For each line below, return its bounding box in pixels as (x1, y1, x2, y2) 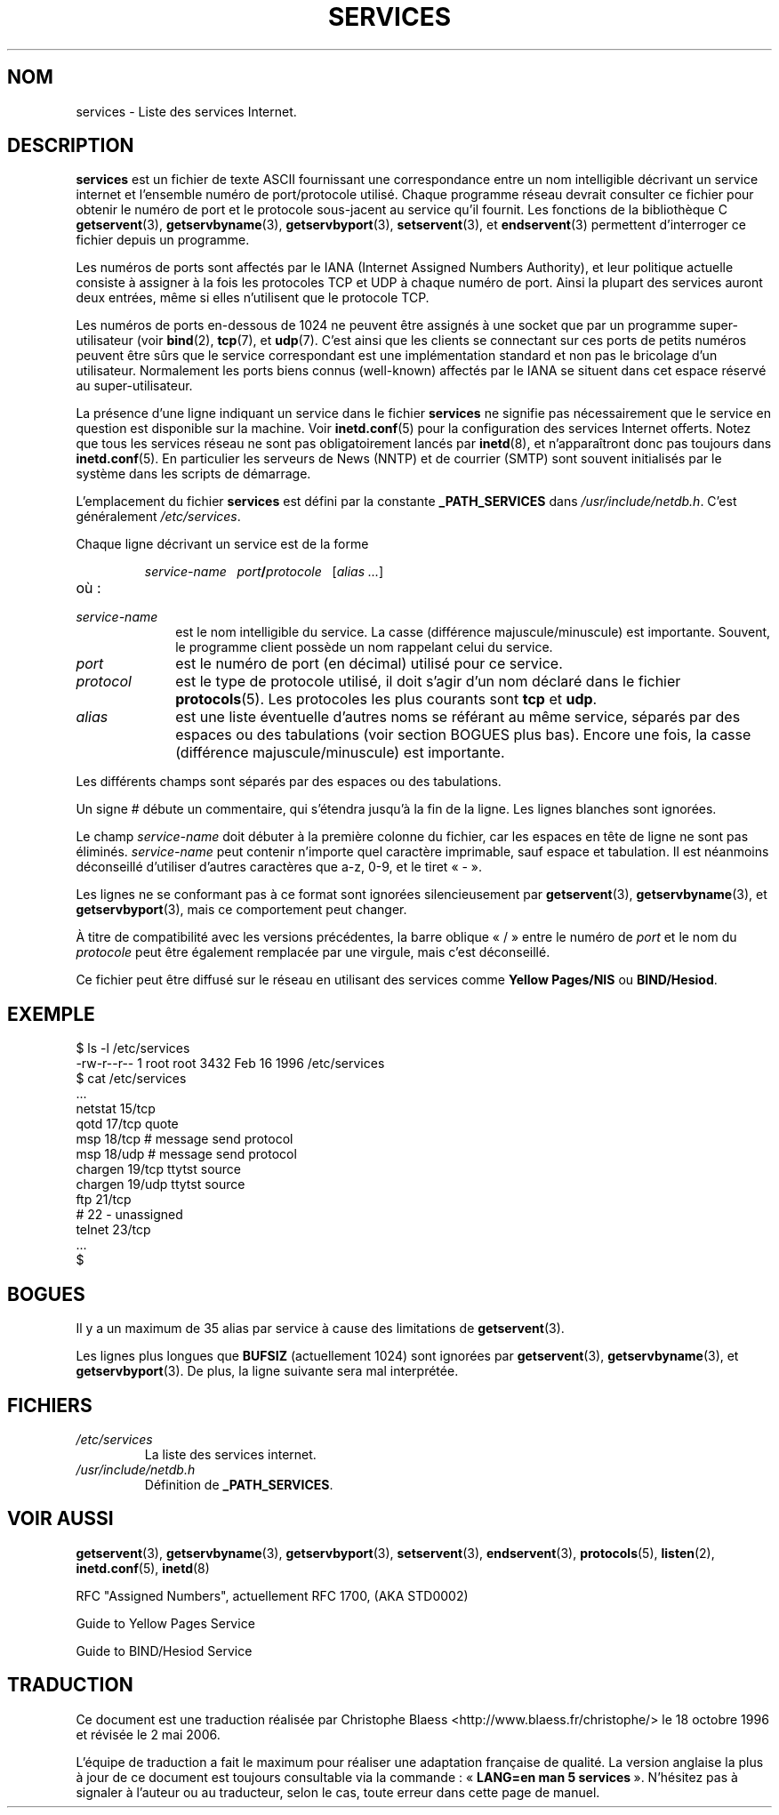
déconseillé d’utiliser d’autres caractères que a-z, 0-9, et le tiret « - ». (76, 859, 483, 875)
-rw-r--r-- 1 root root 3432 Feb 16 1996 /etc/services (76, 1056, 385, 1072)
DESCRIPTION (7, 134, 134, 157)
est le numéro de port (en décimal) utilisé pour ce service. (175, 655, 563, 673)
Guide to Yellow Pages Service (76, 1615, 255, 1631)
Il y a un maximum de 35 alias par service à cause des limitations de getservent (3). (76, 1321, 565, 1337)
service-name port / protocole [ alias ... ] (144, 564, 384, 580)
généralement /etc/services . (76, 509, 241, 525)
